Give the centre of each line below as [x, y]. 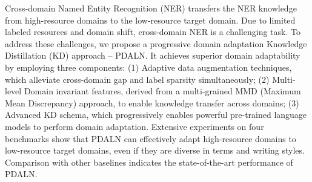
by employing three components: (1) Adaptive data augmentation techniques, [148, 67]
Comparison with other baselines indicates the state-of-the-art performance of [149, 162]
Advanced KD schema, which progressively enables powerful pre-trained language [156, 115]
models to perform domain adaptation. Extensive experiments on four [134, 126]
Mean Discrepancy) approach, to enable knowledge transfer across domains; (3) [152, 102]
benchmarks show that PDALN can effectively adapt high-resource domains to [151, 138]
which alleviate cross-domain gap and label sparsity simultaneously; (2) [137, 79]
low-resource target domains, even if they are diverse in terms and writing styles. [155, 150]
